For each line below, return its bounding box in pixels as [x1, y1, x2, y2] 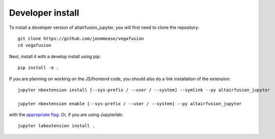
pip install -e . [18, 65, 59, 70]
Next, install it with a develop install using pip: [9, 53, 101, 59]
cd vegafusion [18, 43, 51, 48]
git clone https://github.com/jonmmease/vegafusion [18, 36, 144, 41]
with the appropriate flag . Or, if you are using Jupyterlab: [9, 112, 124, 117]
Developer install [9, 7, 80, 18]
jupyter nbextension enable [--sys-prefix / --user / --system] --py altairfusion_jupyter [18, 101, 242, 106]
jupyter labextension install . [18, 123, 95, 129]
